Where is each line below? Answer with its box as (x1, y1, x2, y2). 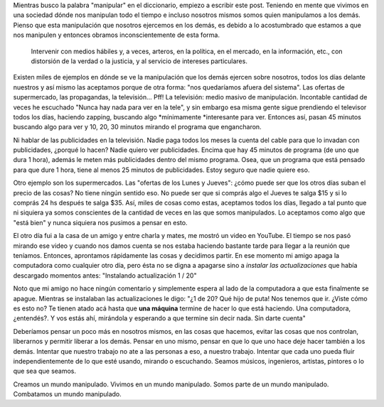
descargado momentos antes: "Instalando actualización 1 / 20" (13, 271, 197, 280)
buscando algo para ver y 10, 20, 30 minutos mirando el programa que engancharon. (13, 123, 262, 131)
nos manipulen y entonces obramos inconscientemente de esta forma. (13, 31, 220, 39)
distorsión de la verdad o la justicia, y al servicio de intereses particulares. (31, 57, 248, 65)
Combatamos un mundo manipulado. (13, 390, 122, 398)
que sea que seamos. (13, 367, 77, 376)
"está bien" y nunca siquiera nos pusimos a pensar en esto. (13, 218, 188, 227)
